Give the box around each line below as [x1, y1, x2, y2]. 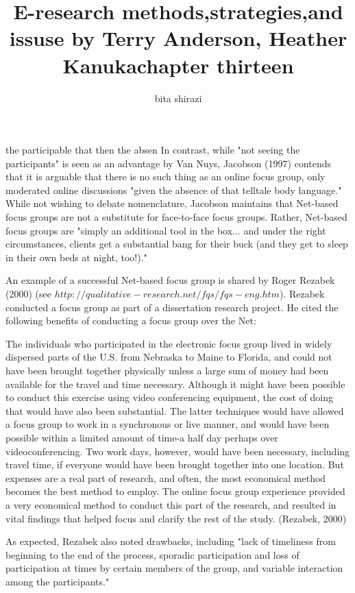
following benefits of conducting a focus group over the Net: [5, 313, 256, 328]
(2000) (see [5, 287, 51, 301]
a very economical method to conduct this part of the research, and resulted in [5, 497, 336, 511]
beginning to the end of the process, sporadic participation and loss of [5, 547, 299, 561]
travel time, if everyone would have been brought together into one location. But [5, 457, 344, 472]
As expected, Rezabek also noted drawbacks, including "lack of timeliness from [5, 534, 336, 548]
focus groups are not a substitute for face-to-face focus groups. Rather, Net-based [5, 210, 347, 224]
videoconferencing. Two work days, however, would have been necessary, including [5, 444, 350, 458]
